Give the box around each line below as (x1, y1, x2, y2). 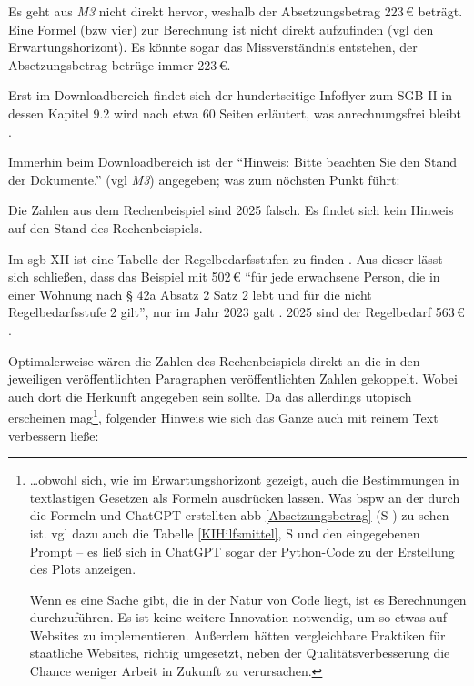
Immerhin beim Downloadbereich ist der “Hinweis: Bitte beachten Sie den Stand (8, 152, 457, 171)
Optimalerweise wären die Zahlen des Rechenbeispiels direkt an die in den (8, 351, 420, 370)
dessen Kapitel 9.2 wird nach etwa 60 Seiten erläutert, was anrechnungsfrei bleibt (8, 103, 461, 122)
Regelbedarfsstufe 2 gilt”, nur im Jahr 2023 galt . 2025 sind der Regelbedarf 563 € (8, 302, 465, 322)
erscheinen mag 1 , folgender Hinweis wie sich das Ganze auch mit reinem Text (8, 405, 439, 426)
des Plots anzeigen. (29, 559, 136, 578)
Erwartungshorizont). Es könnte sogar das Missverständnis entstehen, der (8, 37, 418, 56)
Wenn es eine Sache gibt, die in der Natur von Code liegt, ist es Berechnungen (29, 589, 467, 609)
